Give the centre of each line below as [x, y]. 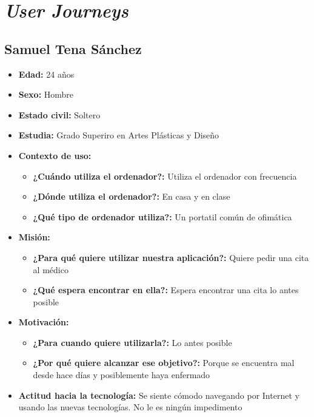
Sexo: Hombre [46, 94]
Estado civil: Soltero [59, 114]
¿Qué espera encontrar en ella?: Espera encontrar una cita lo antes [166, 290]
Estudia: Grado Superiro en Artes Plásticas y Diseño [119, 135]
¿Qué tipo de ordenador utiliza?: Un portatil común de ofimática [162, 216]
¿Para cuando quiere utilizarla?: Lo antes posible [132, 342]
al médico [51, 269]
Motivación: [44, 322]
